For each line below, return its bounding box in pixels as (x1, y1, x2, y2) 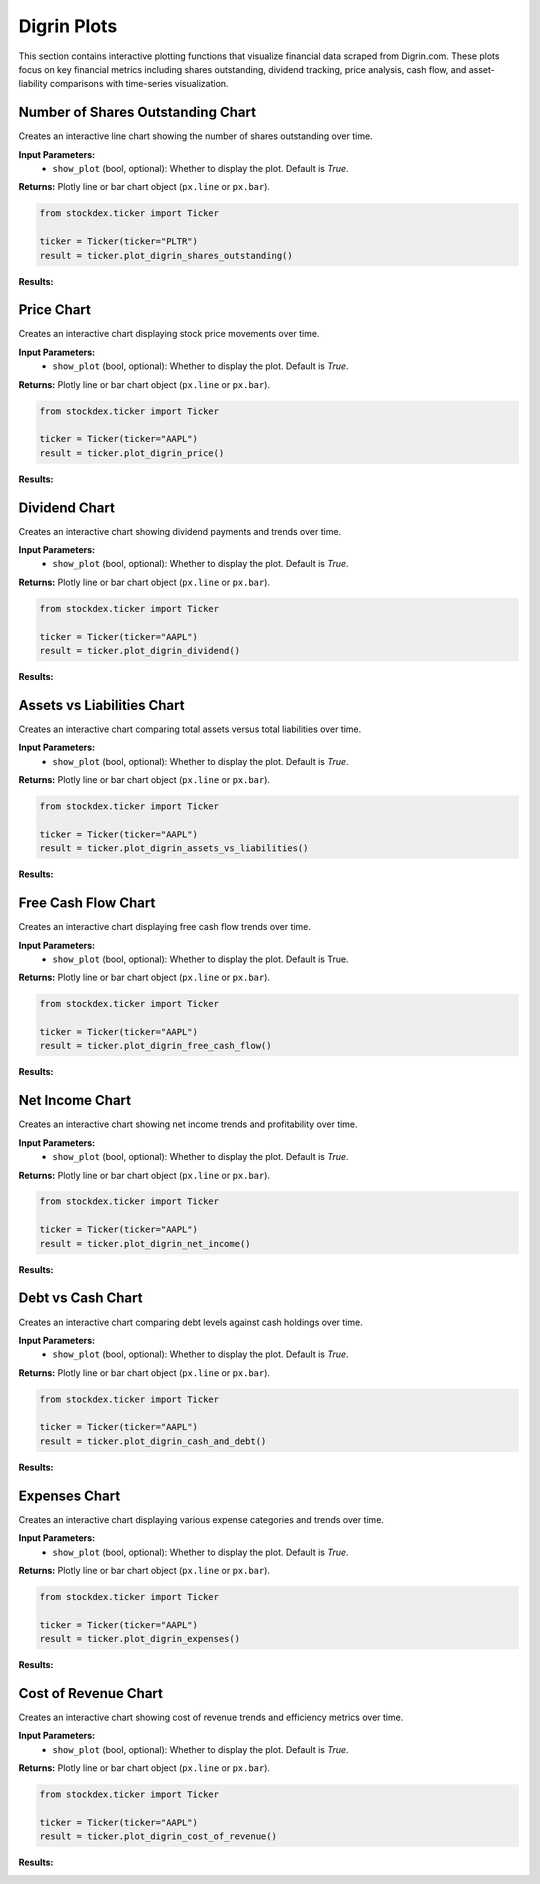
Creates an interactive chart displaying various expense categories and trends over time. (18, 1513, 385, 1525)
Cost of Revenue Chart (18, 1685, 164, 1702)
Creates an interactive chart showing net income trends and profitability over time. (18, 1118, 359, 1130)
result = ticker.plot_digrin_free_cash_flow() (39, 1040, 272, 1052)
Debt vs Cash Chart (18, 1290, 143, 1307)
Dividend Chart (18, 499, 115, 516)
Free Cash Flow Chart (18, 895, 156, 912)
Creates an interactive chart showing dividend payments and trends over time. (18, 525, 342, 537)
